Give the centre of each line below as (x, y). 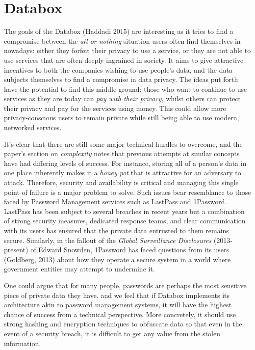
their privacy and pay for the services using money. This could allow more (115, 108)
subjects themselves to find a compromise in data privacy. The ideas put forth (121, 79)
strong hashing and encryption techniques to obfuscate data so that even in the (123, 324)
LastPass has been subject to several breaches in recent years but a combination (124, 211)
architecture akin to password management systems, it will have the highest (118, 305)
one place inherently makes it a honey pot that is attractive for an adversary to (123, 173)
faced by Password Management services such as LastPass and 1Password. (115, 202)
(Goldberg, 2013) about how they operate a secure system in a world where (117, 259)
